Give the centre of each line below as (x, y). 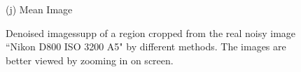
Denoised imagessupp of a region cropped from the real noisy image (151, 33)
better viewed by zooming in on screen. (90, 60)
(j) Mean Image (39, 9)
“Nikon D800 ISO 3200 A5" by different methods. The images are (146, 46)
